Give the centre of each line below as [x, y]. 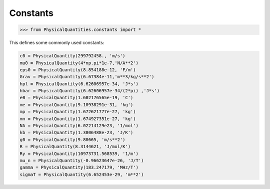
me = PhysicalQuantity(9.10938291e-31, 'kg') [76, 104]
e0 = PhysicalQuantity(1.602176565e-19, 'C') [76, 98]
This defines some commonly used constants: [57, 43]
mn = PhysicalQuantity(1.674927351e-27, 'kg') [78, 119]
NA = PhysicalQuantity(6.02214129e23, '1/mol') [79, 126]
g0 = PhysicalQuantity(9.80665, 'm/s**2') [72, 139]
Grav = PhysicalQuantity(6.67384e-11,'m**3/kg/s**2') [87, 77]
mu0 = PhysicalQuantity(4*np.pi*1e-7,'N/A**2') [79, 63]
